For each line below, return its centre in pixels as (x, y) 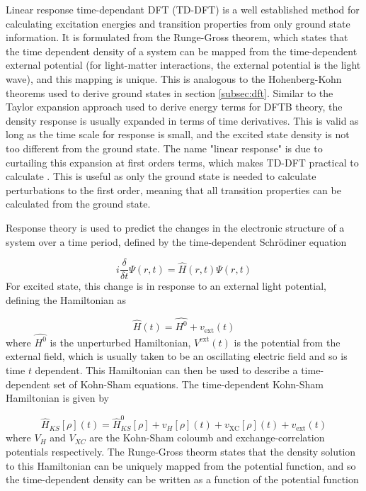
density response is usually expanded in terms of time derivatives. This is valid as (182, 120)
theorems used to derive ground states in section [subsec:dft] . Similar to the (170, 92)
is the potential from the (287, 342)
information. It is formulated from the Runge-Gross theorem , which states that (177, 37)
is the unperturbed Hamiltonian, (120, 342)
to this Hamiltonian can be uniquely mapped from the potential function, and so (181, 465)
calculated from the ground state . (78, 204)
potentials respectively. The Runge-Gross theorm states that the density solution (181, 452)
